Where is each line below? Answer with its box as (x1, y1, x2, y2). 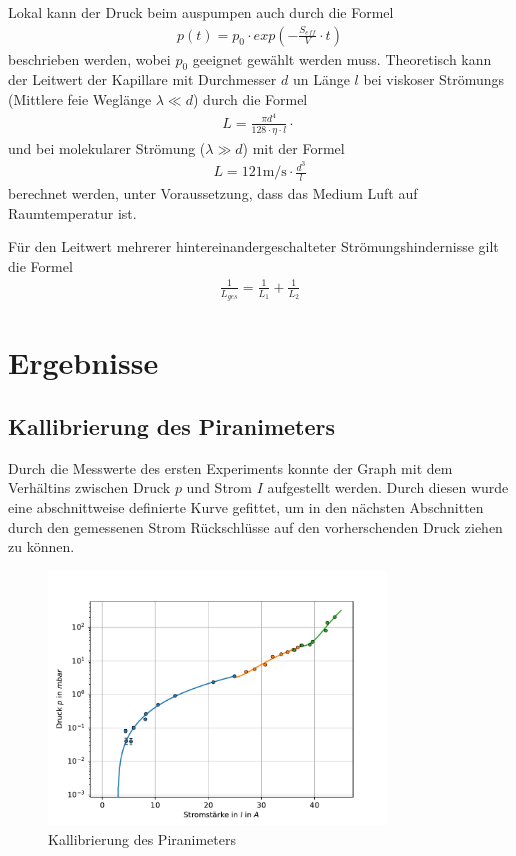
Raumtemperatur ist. (8, 202, 137, 223)
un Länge (292, 69, 350, 90)
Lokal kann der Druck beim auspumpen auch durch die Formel (8, 2, 394, 22)
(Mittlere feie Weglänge (8, 89, 152, 110)
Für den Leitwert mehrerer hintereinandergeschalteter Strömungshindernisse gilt (8, 236, 499, 257)
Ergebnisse (8, 342, 159, 383)
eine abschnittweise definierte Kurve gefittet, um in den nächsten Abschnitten (8, 497, 484, 517)
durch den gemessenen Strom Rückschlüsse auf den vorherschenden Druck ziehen (8, 516, 503, 537)
